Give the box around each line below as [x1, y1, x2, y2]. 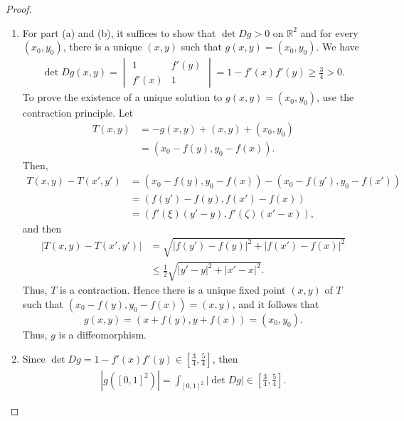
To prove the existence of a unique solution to [22, 90, 223, 105]
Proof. [6, 1, 32, 16]
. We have [316, 39, 359, 54]
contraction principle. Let [22, 105, 134, 120]
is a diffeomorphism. [58, 326, 147, 341]
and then [22, 220, 62, 235]
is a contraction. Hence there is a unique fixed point [60, 282, 286, 297]
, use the [316, 90, 354, 105]
